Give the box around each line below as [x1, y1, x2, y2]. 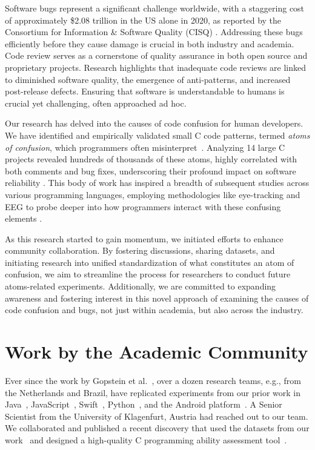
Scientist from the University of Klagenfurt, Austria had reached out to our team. [5, 409, 308, 422]
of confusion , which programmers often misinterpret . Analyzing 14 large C [5, 141, 285, 153]
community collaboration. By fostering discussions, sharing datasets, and [5, 244, 275, 257]
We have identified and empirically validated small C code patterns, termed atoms [5, 128, 310, 141]
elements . [5, 212, 42, 225]
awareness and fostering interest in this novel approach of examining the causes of [5, 291, 309, 304]
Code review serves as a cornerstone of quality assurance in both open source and [5, 49, 308, 62]
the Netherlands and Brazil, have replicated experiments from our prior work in [5, 386, 300, 399]
